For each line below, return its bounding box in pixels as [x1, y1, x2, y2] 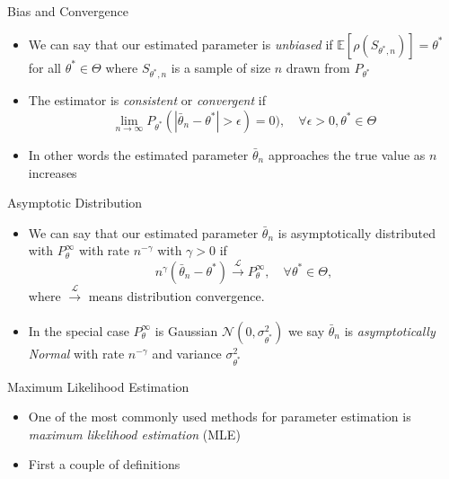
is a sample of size [171, 58, 271, 76]
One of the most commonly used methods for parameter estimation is [28, 407, 411, 426]
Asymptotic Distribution [7, 193, 143, 212]
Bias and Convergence [7, 2, 128, 20]
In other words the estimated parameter [28, 145, 249, 164]
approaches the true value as [268, 145, 426, 164]
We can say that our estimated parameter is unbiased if [28, 34, 333, 53]
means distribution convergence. [88, 286, 265, 305]
